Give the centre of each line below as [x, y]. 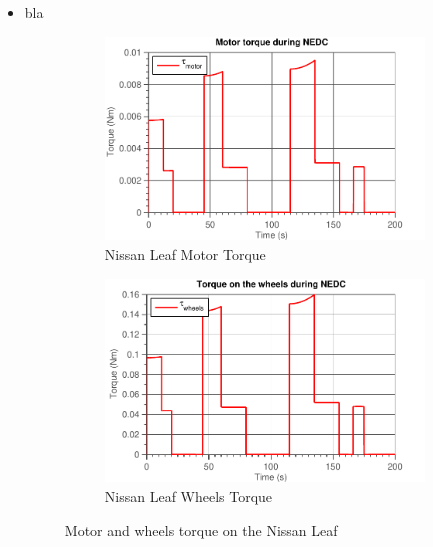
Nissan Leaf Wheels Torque [188, 495]
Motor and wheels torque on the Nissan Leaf [201, 529]
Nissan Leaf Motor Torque [185, 253]
